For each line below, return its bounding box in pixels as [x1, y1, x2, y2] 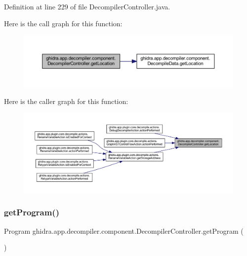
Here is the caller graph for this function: [4, 96, 128, 106]
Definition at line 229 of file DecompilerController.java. [4, 1, 170, 11]
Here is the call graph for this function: [4, 18, 123, 28]
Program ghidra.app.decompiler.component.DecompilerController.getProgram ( [4, 225, 244, 236]
